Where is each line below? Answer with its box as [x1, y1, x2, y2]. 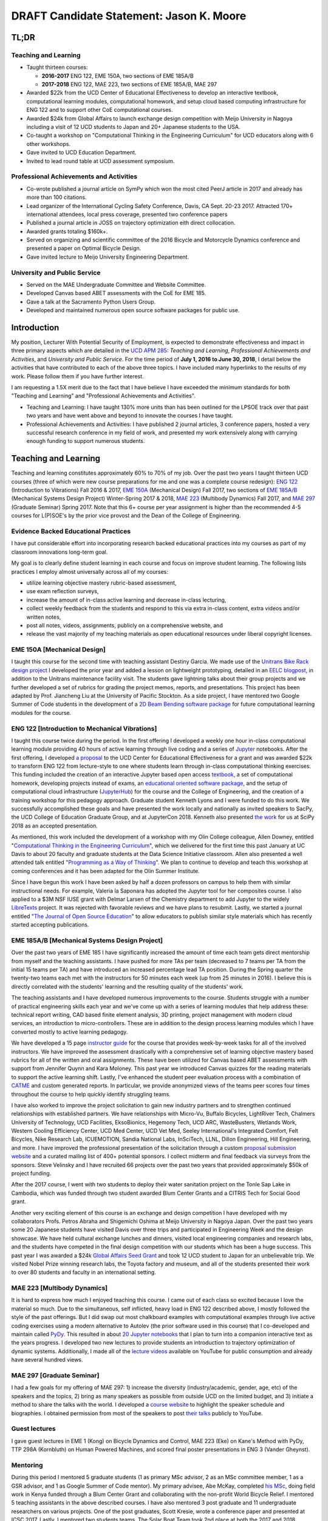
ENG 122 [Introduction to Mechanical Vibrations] [11, 724, 157, 733]
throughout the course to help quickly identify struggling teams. [11, 1090, 171, 1098]
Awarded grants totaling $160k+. [26, 228, 108, 235]
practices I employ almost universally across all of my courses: [11, 568, 168, 575]
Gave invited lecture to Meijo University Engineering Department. [26, 253, 190, 260]
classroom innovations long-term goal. [11, 548, 108, 555]
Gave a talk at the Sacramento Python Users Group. [26, 298, 156, 305]
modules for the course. [11, 709, 72, 716]
